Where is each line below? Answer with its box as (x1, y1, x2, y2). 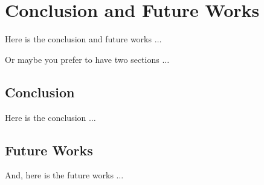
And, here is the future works (5, 169, 114, 181)
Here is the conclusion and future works (5, 33, 152, 45)
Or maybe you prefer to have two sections (5, 53, 159, 65)
